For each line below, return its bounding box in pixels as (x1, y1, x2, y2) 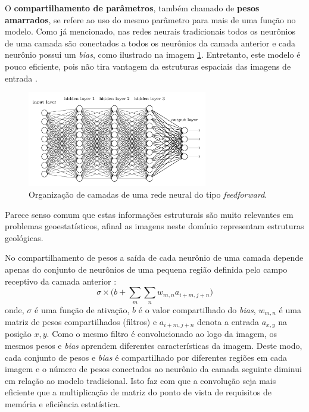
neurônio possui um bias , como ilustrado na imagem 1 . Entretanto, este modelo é (5, 48, 301, 61)
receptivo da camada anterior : (5, 274, 117, 287)
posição (5, 327, 32, 340)
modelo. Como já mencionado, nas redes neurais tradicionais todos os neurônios (5, 25, 295, 38)
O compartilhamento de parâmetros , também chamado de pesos (5, 2, 260, 14)
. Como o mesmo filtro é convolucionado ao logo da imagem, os (46, 327, 277, 340)
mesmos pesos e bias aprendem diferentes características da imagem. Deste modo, (5, 339, 302, 352)
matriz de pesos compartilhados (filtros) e (5, 315, 157, 327)
